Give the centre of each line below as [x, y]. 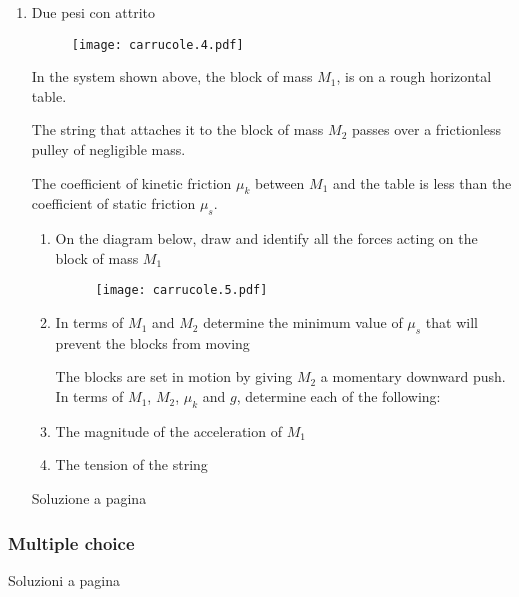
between [280, 182]
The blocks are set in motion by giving [174, 376]
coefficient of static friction [113, 203]
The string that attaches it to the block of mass [177, 129]
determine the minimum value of [303, 322]
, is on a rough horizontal [414, 76]
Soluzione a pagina [89, 498]
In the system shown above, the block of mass [172, 76]
